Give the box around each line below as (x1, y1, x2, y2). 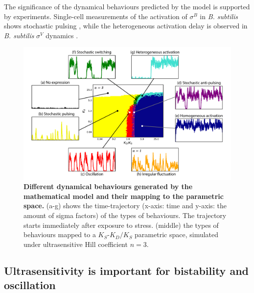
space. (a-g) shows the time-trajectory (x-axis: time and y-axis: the (23, 200, 227, 211)
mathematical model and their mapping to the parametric (23, 191, 224, 201)
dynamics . (46, 30, 78, 40)
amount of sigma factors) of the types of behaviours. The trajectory (23, 210, 227, 220)
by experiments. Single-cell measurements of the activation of (4, 11, 187, 21)
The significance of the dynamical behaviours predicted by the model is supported (4, 1, 250, 11)
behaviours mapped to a (23, 229, 96, 240)
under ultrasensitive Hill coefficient (23, 239, 128, 249)
